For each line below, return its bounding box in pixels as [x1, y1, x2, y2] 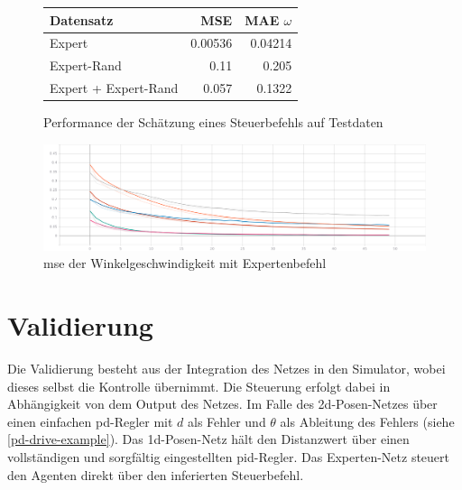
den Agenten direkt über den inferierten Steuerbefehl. [7, 465, 304, 484]
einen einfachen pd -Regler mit [7, 411, 173, 430]
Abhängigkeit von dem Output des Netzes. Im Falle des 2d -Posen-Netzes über [7, 394, 438, 413]
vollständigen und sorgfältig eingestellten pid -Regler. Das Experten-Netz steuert [7, 448, 449, 466]
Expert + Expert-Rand [50, 79, 179, 97]
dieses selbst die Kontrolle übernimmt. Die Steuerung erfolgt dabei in [7, 376, 391, 395]
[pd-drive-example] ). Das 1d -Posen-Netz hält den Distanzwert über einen [7, 430, 410, 448]
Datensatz [50, 10, 114, 29]
